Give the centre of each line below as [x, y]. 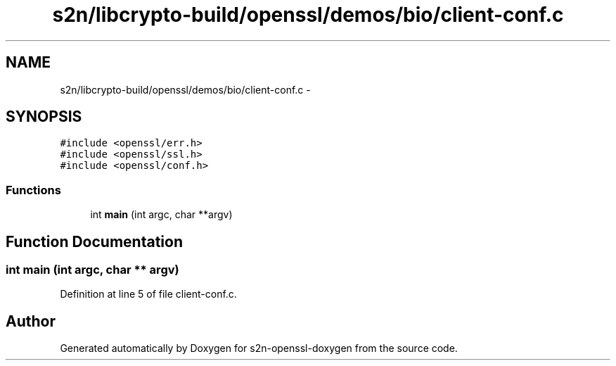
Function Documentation [94, 241]
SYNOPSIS [44, 117]
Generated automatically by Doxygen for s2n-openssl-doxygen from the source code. [259, 348]
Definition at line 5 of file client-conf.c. [148, 294]
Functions [33, 190]
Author [31, 321]
